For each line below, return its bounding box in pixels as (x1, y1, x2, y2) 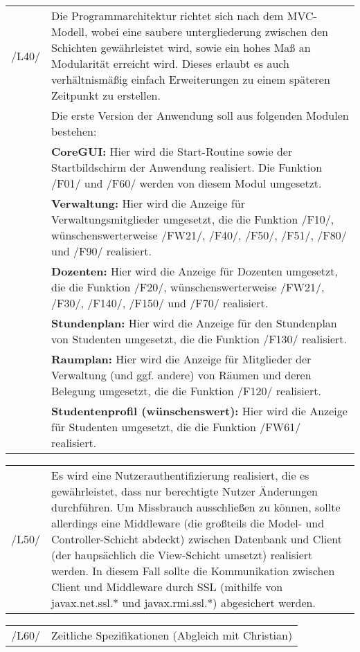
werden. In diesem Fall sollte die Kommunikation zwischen (51, 563, 335, 579)
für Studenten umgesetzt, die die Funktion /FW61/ (51, 419, 301, 435)
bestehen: (51, 123, 97, 139)
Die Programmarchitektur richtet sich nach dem (51, 8, 284, 24)
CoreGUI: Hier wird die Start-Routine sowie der (51, 143, 293, 159)
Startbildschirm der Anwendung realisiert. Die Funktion (51, 159, 323, 175)
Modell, (51, 24, 88, 39)
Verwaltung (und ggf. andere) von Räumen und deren (51, 367, 312, 383)
